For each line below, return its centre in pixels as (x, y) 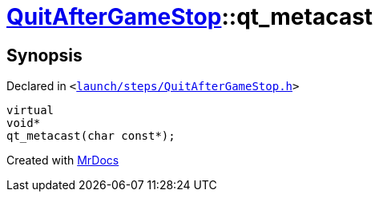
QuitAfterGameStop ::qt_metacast (190, 17)
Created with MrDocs (63, 160)
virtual (30, 111)
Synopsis (44, 55)
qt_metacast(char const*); (91, 136)
